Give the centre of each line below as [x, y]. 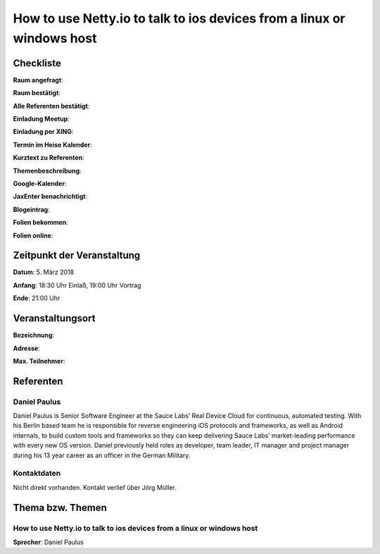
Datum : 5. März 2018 [43, 272]
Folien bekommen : [40, 223]
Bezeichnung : [34, 336]
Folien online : [33, 235]
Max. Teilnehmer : [39, 361]
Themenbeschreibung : [47, 171]
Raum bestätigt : [37, 93]
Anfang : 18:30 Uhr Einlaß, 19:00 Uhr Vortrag [77, 285]
